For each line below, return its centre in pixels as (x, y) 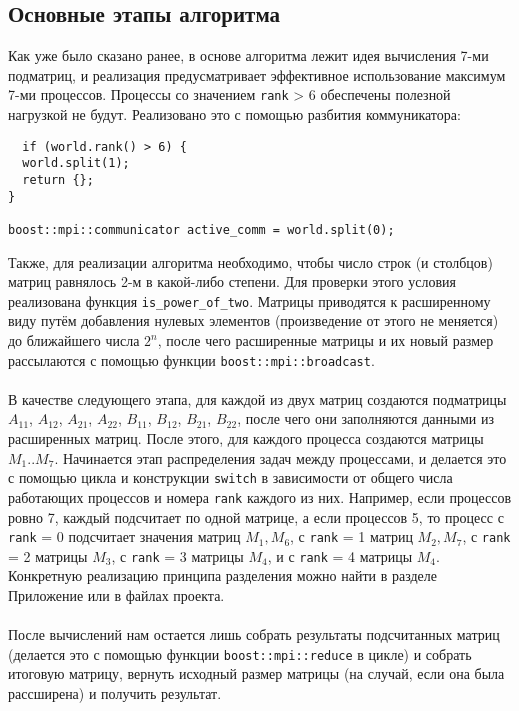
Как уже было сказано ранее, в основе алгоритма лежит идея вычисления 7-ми (248, 55)
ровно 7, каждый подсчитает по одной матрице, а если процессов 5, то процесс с (256, 516)
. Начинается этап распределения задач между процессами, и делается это (280, 457)
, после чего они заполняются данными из (365, 418)
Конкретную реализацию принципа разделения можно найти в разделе (222, 575)
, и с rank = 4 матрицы (340, 555)
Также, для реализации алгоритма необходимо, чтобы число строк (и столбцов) (250, 261)
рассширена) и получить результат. (115, 693)
